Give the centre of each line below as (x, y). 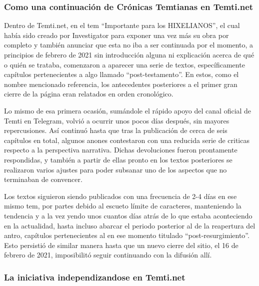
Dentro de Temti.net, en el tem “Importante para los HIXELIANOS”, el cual (122, 25)
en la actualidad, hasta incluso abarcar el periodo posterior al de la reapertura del (130, 225)
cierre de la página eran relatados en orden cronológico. (89, 94)
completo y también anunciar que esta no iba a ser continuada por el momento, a (129, 45)
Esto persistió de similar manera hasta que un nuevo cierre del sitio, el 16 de (121, 245)
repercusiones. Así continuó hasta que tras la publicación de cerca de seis (116, 130)
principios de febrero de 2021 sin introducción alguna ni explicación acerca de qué (129, 54)
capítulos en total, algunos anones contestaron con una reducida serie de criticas (127, 140)
